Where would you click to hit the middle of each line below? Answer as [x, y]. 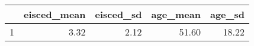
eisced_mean [55, 14]
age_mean [176, 14]
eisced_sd [118, 14]
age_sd [227, 14]
